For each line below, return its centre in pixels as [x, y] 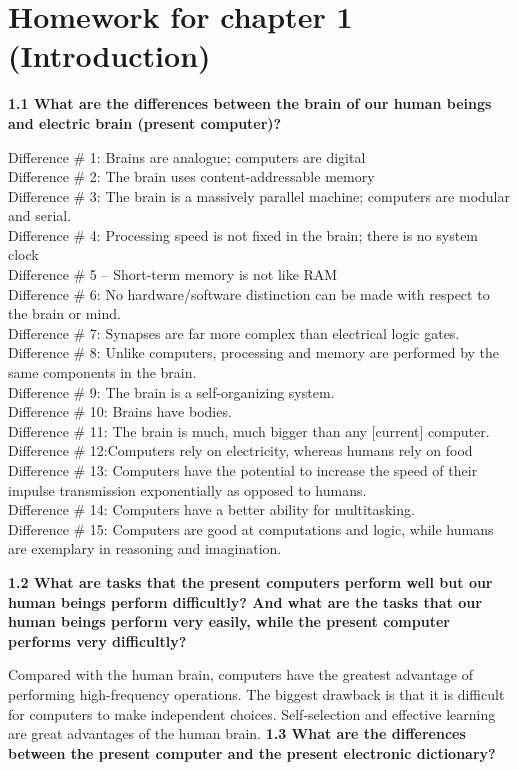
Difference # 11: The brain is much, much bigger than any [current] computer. [249, 430]
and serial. [40, 215]
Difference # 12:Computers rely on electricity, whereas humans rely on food [240, 450]
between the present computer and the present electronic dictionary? [252, 752]
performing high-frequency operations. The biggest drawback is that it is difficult [256, 693]
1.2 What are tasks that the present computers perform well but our [250, 581]
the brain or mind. [64, 313]
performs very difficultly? [97, 640]
